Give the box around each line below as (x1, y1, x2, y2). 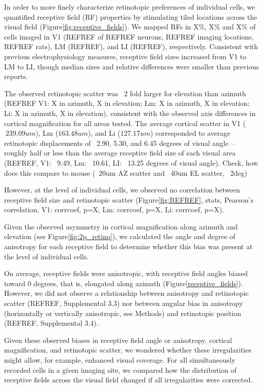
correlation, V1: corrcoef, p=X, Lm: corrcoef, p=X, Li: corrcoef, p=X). (4, 204, 224, 215)
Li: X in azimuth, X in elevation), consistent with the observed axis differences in (4, 107, 256, 118)
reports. (4, 71, 28, 82)
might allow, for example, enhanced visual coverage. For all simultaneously (4, 355, 236, 365)
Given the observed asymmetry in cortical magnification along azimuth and (4, 221, 238, 231)
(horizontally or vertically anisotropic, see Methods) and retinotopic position (4, 307, 241, 318)
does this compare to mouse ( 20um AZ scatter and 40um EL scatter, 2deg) (4, 167, 247, 178)
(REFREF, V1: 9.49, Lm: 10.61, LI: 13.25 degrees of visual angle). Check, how (4, 157, 258, 168)
